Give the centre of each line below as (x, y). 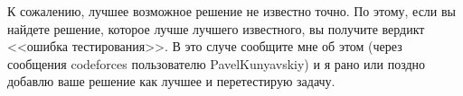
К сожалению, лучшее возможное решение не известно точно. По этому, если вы (232, 11)
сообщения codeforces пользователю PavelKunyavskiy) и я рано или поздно (217, 63)
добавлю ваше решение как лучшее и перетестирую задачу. (171, 81)
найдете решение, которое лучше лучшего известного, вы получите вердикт (216, 28)
